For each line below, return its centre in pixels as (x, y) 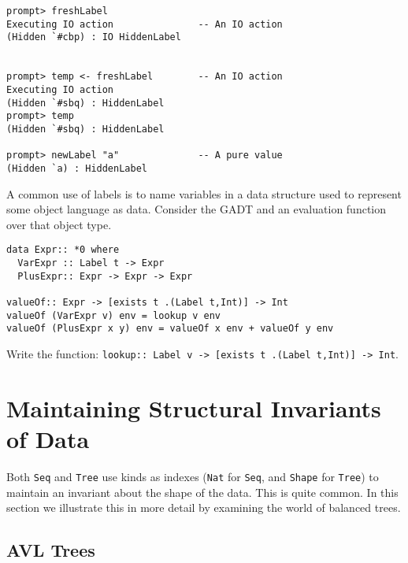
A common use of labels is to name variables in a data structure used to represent (204, 193)
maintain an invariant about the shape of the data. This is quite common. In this (202, 492)
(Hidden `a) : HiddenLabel (77, 168)
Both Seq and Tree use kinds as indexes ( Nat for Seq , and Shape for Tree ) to (193, 476)
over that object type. (59, 224)
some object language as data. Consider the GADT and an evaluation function (197, 209)
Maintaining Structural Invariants (194, 407)
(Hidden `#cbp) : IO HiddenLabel (94, 37)
